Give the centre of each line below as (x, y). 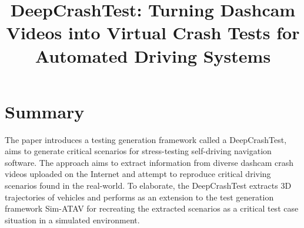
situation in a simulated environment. (72, 220)
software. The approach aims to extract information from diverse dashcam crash (149, 162)
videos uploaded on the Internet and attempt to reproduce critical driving (138, 174)
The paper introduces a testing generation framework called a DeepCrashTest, (146, 139)
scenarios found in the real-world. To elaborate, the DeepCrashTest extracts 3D (148, 186)
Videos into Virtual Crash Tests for (153, 33)
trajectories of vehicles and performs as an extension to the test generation (139, 197)
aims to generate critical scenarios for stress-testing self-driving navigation (138, 151)
